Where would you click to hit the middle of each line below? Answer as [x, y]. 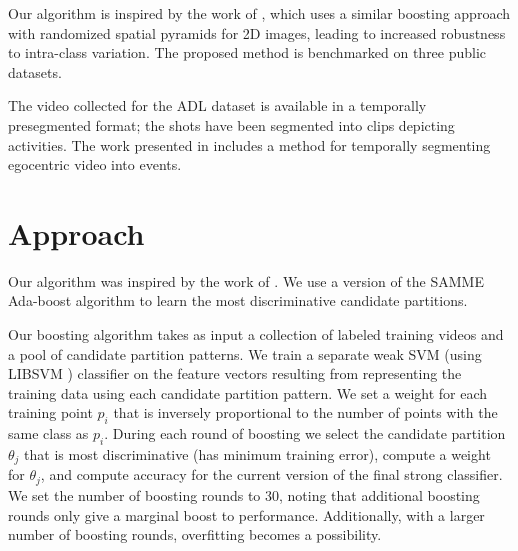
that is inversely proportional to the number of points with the [305, 412]
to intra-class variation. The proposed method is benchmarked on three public [247, 52]
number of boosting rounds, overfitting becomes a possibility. [195, 534]
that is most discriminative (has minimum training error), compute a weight [257, 454]
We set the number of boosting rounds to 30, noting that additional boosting [244, 494]
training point [50, 412]
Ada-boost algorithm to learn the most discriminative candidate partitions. [238, 300]
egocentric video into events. [95, 164]
